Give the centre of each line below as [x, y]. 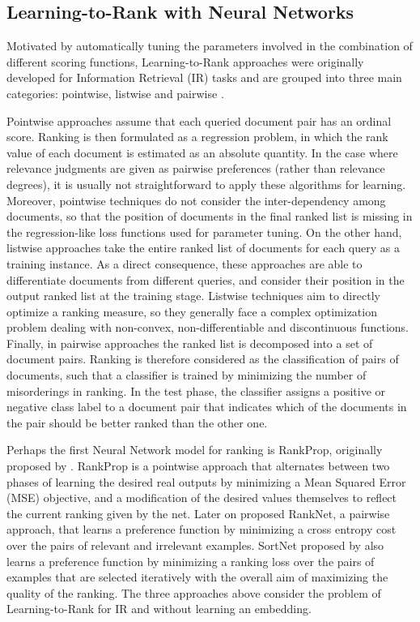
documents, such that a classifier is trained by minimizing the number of [187, 375]
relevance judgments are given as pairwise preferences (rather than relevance [196, 168]
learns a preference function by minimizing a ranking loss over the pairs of [191, 561]
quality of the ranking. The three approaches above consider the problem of [194, 592]
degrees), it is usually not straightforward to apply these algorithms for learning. [206, 184]
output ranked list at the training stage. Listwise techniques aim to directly [193, 296]
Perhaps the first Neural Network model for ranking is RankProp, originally [195, 450]
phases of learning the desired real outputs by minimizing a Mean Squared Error [206, 481]
